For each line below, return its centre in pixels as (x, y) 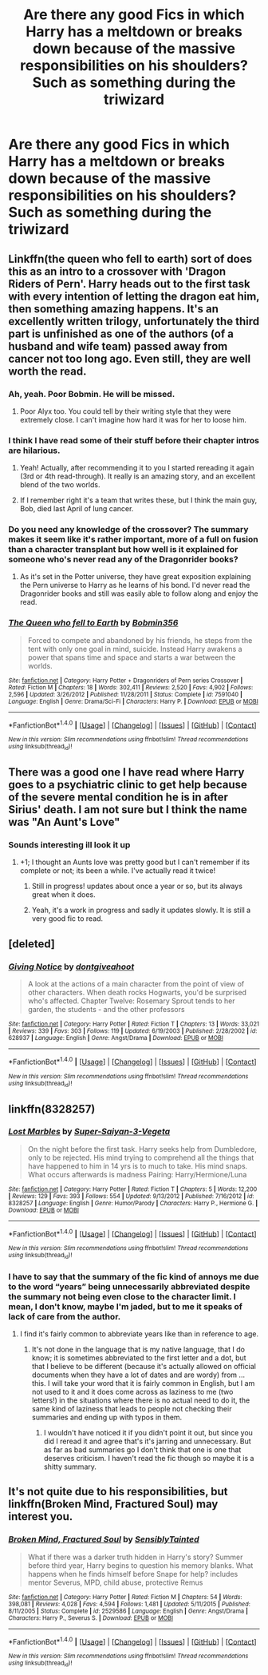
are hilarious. (34, 451)
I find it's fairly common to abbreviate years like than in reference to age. (139, 1334)
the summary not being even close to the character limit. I (122, 1296)
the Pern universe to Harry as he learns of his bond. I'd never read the (135, 585)
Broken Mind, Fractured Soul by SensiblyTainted (104, 1539)
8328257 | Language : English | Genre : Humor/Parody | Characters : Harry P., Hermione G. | (133, 1203)
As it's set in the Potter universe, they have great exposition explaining (135, 577)
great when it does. (63, 895)
